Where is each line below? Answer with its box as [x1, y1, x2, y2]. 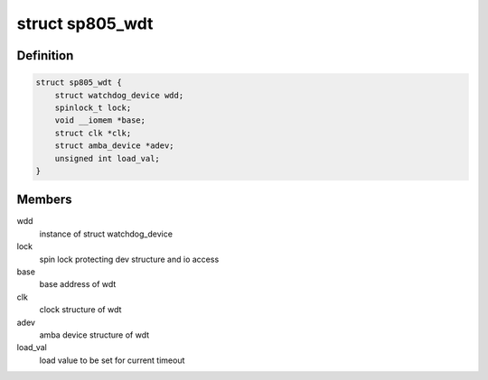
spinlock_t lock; [54, 102, 132, 113]
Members [16, 192, 72, 208]
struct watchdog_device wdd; [54, 90, 184, 100]
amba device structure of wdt [39, 329, 150, 340]
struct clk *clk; [54, 127, 132, 138]
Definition [16, 48, 74, 63]
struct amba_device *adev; [54, 141, 175, 151]
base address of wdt [39, 279, 117, 290]
